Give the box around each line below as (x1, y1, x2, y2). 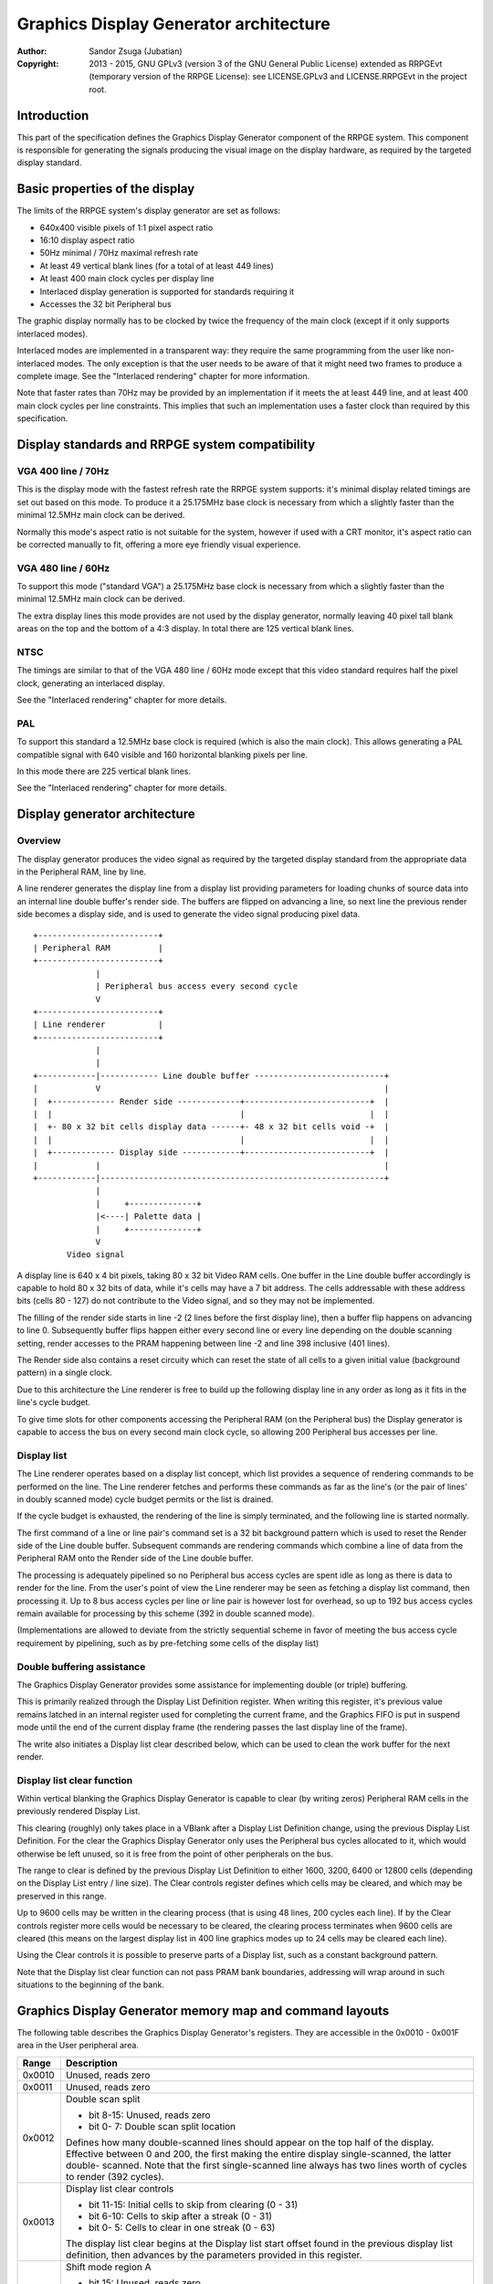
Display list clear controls (65, 2182, 174, 2194)
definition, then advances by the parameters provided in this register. (65, 2248, 362, 2261)
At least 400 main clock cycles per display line (39, 273, 215, 284)
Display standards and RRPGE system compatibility (16, 437, 316, 452)
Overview (16, 834, 61, 847)
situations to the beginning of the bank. (16, 1979, 164, 1991)
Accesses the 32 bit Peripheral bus (39, 299, 173, 310)
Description (65, 2057, 118, 2069)
